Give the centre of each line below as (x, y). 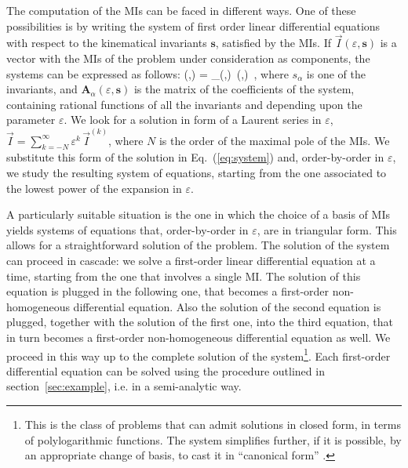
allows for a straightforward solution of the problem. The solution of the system (198, 245)
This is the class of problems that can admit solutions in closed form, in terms (213, 424)
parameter (31, 120)
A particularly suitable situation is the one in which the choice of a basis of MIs (198, 214)
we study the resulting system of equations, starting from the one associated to (197, 173)
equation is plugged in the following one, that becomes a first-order (168, 291)
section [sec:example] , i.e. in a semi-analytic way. (124, 386)
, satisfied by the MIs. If (273, 43)
